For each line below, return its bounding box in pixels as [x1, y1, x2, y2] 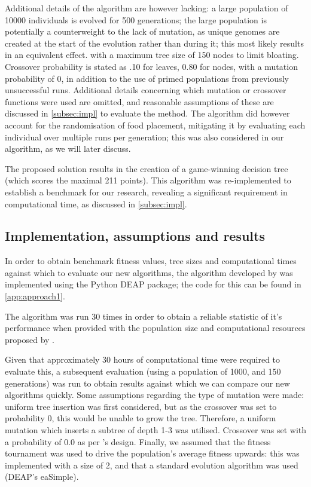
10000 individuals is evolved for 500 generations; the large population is [5, 13, 267, 26]
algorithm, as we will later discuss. [5, 142, 131, 155]
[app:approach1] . [5, 290, 65, 302]
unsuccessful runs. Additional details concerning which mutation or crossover [5, 84, 286, 96]
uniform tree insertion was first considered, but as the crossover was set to [5, 400, 277, 412]
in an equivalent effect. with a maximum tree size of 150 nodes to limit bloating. [5, 48, 299, 61]
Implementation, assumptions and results [5, 226, 265, 245]
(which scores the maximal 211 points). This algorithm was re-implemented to [5, 174, 291, 186]
